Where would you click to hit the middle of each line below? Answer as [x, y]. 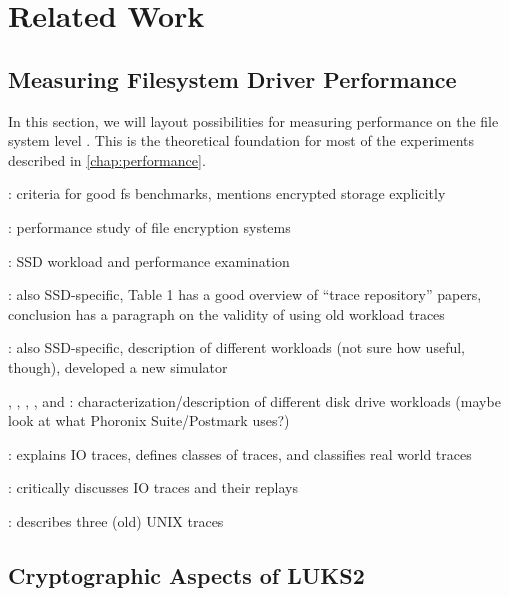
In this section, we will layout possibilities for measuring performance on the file [253, 120]
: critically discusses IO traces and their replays [153, 487]
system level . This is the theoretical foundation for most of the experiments [241, 140]
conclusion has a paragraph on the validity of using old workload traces [226, 313]
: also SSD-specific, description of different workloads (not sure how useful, [236, 347]
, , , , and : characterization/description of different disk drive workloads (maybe [254, 400]
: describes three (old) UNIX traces [116, 520]
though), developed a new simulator [118, 366]
